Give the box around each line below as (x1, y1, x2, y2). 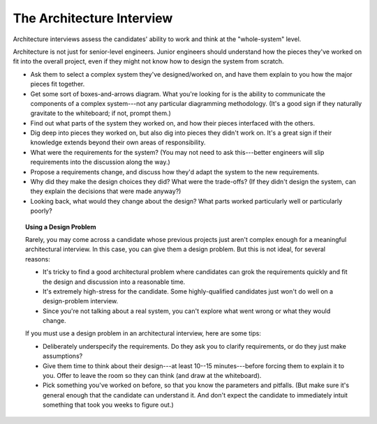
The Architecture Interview (13, 10, 173, 26)
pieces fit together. (30, 80, 85, 89)
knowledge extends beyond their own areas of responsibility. (30, 138, 206, 146)
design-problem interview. (43, 297, 119, 305)
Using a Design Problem (25, 222, 96, 231)
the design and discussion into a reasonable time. (43, 278, 186, 286)
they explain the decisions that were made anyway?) (30, 187, 182, 195)
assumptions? (43, 352, 83, 361)
